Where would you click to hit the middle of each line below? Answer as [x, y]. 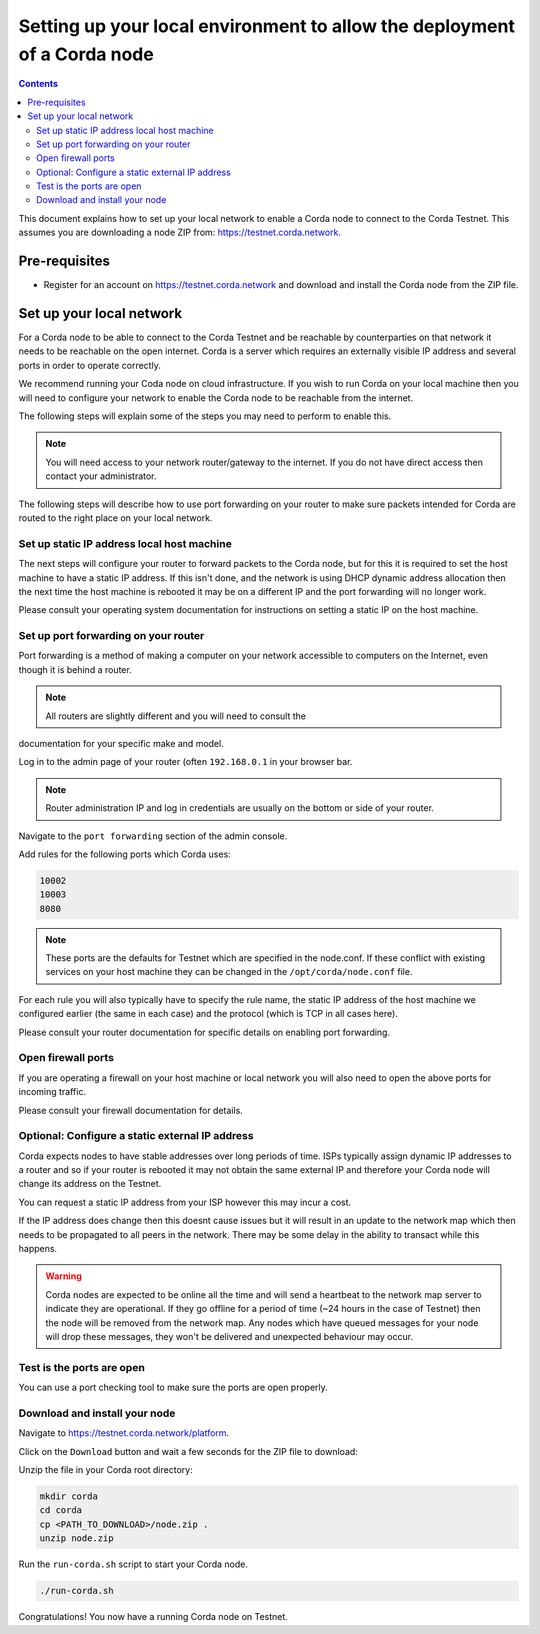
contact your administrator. [101, 476]
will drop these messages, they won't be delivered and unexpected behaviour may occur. [229, 1336]
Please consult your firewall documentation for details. [131, 1110]
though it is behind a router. [75, 669]
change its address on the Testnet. [90, 1184]
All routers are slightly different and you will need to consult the [176, 716]
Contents [38, 84]
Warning [63, 1276]
